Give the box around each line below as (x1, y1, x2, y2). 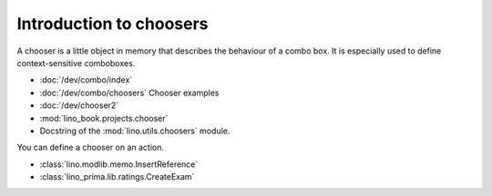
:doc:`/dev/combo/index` (39, 74, 133, 85)
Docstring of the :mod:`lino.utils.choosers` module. (39, 125, 231, 136)
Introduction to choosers (16, 14, 209, 34)
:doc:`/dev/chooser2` (39, 100, 119, 111)
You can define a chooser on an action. (16, 142, 164, 153)
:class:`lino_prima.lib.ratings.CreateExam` (39, 171, 195, 182)
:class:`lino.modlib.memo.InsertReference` (39, 159, 199, 170)
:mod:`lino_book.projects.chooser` (39, 113, 169, 123)
